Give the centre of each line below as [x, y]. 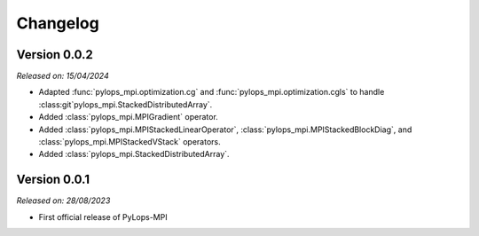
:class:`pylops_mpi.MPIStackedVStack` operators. [130, 142]
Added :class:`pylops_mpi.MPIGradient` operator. [129, 117]
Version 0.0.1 [53, 180]
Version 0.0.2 [55, 55]
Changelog [58, 23]
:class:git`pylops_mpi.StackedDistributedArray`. [126, 104]
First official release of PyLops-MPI [103, 216]
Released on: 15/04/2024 [63, 76]
